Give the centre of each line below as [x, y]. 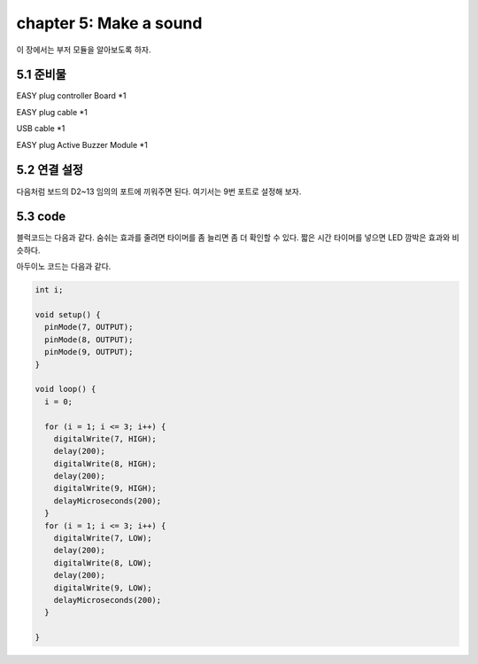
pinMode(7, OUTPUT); [89, 327]
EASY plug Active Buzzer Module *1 [82, 145]
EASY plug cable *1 [52, 112]
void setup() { [68, 314]
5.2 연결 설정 [50, 170]
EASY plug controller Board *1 [71, 96]
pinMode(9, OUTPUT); [89, 352]
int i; [49, 290]
